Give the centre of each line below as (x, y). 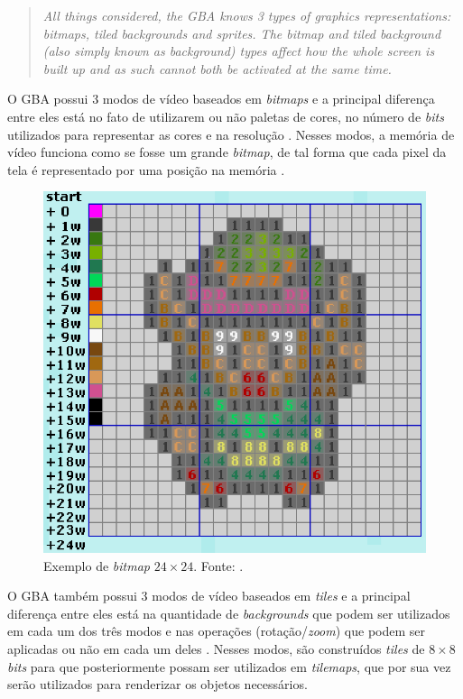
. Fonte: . (218, 565)
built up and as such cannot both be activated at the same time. (217, 68)
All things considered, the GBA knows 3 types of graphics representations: (247, 15)
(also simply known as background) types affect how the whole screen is (239, 51)
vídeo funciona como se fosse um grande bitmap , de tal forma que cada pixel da (227, 152)
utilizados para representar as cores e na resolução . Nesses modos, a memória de (231, 134)
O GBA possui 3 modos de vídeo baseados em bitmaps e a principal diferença (221, 99)
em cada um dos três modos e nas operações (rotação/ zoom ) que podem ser (216, 631)
